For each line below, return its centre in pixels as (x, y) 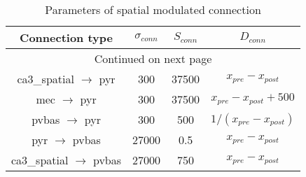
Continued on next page (153, 58)
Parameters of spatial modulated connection (153, 9)
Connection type (66, 37)
